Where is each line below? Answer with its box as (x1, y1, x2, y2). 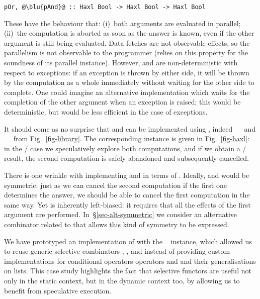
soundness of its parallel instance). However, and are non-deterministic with (4, 57, 238, 68)
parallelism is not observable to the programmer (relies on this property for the (4, 47, 248, 58)
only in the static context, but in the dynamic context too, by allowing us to (4, 275, 240, 285)
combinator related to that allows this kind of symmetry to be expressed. (4, 219, 229, 229)
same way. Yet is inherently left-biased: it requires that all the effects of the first (4, 199, 251, 210)
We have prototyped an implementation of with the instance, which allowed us (4, 236, 252, 246)
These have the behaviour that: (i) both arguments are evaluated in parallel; (4, 18, 241, 28)
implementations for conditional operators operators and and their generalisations (4, 255, 256, 266)
